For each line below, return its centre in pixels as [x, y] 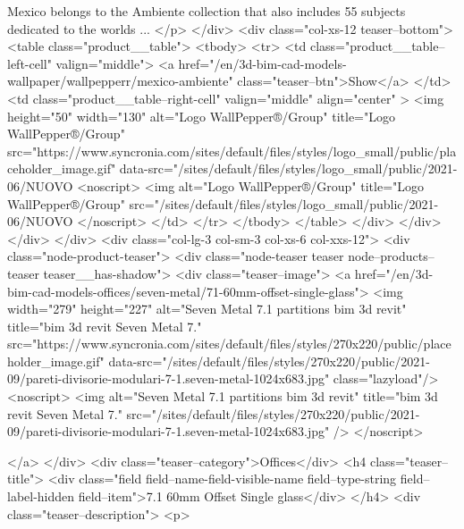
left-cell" [30, 63]
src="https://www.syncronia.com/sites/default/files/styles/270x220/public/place [229, 344]
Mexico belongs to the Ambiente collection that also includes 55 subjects [207, 11]
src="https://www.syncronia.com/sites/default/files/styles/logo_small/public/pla [232, 151]
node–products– [391, 256]
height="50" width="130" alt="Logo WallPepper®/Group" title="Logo [201, 116]
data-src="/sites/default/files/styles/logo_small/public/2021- [288, 168]
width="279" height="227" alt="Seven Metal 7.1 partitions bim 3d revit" [207, 309]
